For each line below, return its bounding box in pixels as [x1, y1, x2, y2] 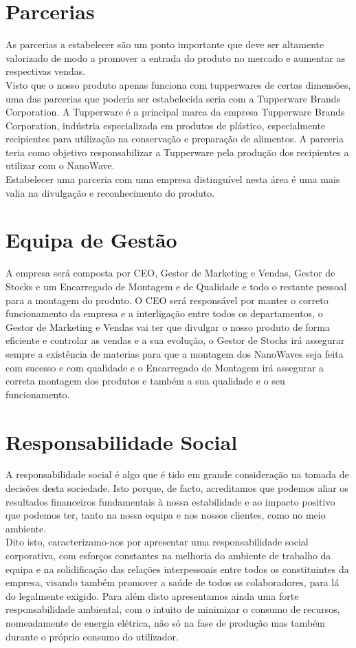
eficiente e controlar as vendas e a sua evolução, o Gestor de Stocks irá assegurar [5, 333, 345, 347]
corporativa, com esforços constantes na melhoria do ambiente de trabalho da [5, 548, 331, 562]
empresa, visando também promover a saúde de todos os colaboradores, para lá [5, 575, 340, 590]
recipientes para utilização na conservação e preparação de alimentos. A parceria [5, 131, 344, 146]
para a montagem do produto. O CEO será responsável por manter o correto [5, 292, 329, 307]
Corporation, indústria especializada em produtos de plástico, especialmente [5, 118, 326, 132]
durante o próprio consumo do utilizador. [5, 629, 179, 643]
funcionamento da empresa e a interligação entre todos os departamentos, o [5, 306, 323, 321]
